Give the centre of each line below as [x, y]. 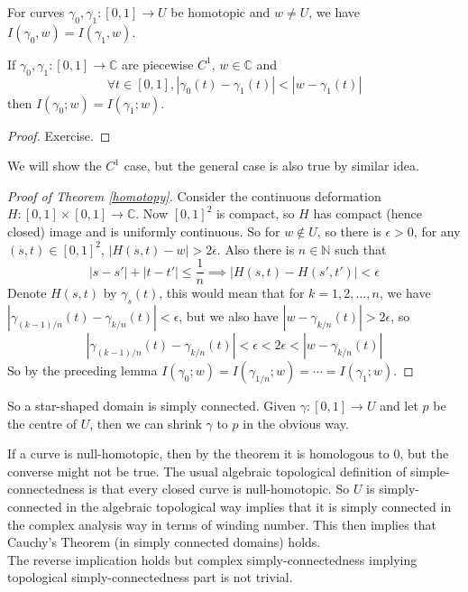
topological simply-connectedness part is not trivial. [150, 577]
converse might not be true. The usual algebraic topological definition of [207, 471]
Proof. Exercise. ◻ [59, 135]
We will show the [55, 166]
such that [361, 249]
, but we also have [229, 316]
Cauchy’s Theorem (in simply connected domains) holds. [164, 542]
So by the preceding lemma [83, 370]
